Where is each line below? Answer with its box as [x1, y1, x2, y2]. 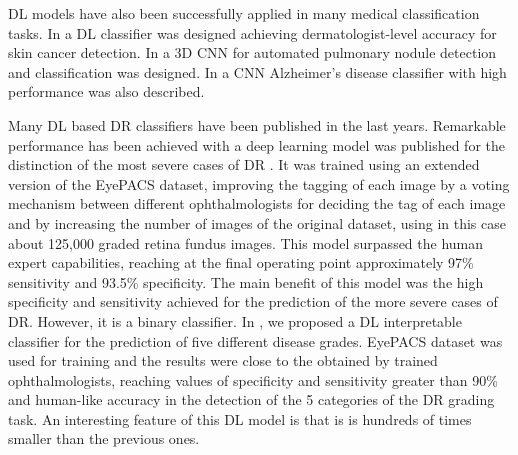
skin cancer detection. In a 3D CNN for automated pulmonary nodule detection [8, 42, 497, 63]
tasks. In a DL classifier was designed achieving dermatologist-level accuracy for [8, 22, 497, 43]
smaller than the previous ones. [8, 428, 200, 449]
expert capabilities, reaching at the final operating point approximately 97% [8, 252, 474, 273]
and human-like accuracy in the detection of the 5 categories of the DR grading [8, 389, 495, 410]
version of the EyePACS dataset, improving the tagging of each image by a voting [8, 173, 510, 194]
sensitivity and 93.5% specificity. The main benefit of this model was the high [8, 271, 484, 292]
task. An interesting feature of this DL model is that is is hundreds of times [8, 408, 472, 429]
